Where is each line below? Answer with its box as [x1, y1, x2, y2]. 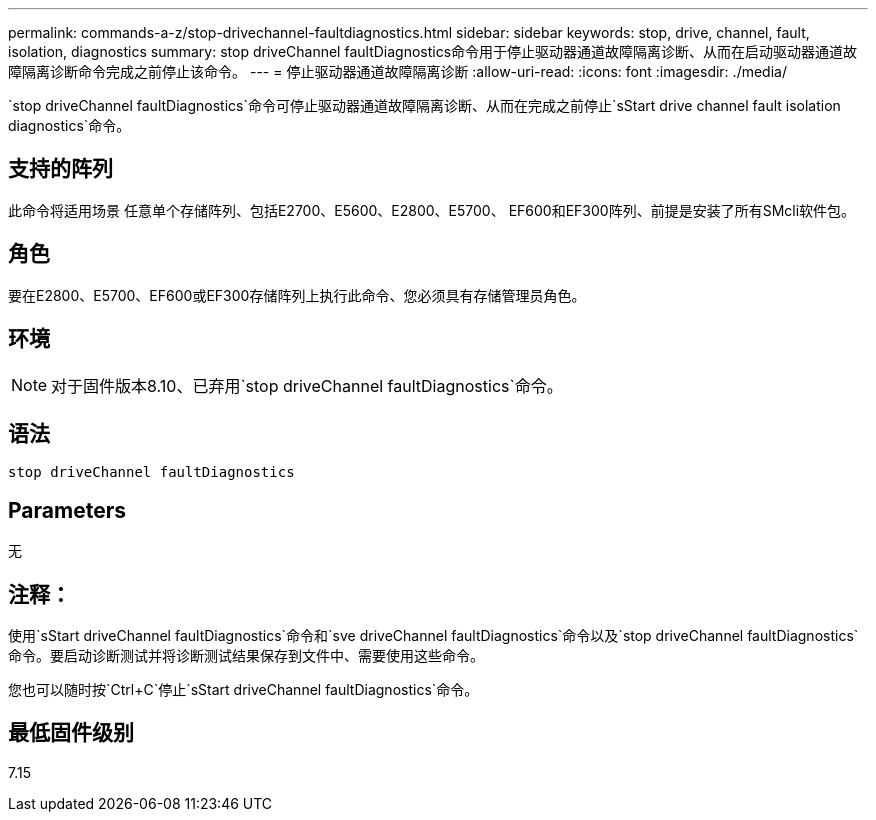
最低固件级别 [8, 720, 134, 746]
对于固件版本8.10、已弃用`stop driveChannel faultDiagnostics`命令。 [51, 375, 563, 396]
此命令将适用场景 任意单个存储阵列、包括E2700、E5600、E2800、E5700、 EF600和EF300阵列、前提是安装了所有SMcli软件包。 [8, 201, 856, 219]
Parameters [8, 497, 126, 523]
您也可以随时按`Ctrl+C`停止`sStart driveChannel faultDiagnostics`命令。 [8, 681, 479, 699]
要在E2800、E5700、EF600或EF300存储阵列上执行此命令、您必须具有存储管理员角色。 [8, 286, 586, 304]
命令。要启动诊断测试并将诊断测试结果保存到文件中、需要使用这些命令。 [8, 647, 484, 665]
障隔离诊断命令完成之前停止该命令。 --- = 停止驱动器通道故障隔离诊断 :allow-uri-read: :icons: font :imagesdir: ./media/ [8, 63, 787, 80]
